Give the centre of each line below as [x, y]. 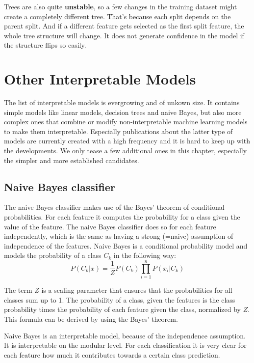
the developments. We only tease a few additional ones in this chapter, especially [126, 151]
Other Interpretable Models [100, 79]
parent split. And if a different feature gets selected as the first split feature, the [124, 26]
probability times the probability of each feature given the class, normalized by [123, 309]
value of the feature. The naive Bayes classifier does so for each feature [110, 226]
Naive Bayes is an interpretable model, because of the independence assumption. [125, 335]
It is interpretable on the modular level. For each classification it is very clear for [125, 345]
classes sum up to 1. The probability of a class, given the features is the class [120, 299]
